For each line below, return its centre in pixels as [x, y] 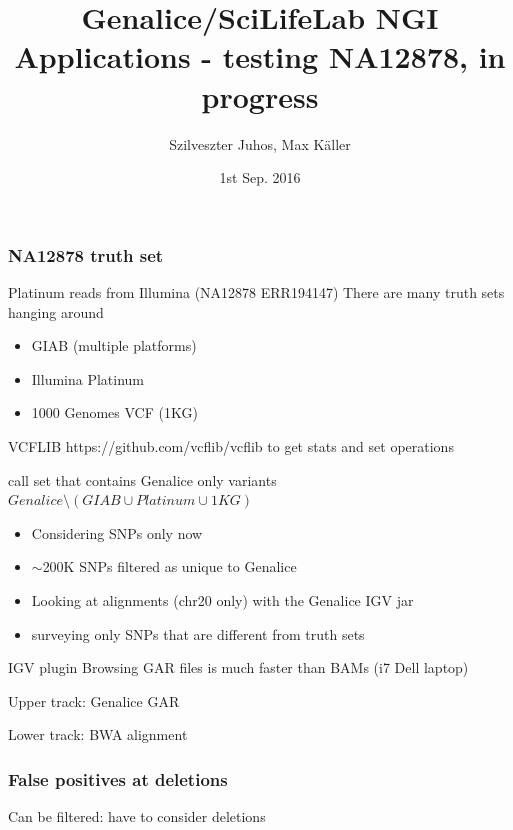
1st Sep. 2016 [260, 177]
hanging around [56, 311]
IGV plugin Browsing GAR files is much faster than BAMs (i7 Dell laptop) [238, 667]
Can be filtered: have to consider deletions [137, 816]
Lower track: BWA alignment [98, 734]
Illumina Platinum [88, 378]
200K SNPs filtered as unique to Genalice [169, 566]
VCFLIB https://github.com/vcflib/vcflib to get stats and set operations [231, 445]
